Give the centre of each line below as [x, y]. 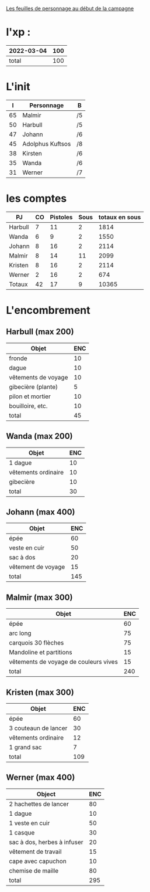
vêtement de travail [35, 852]
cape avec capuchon [38, 861]
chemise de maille [34, 870]
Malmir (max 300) [39, 597]
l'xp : [18, 32]
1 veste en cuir [29, 823]
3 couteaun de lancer [38, 728]
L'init [18, 87]
